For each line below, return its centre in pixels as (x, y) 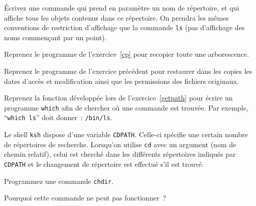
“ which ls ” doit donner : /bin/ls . (58, 117)
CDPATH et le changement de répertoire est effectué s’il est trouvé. (104, 164)
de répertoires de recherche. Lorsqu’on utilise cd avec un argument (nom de (120, 144)
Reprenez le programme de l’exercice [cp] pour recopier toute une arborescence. (126, 54)
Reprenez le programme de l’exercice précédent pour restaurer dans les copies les (128, 71)
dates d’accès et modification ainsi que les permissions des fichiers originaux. (121, 81)
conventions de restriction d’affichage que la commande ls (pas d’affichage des (124, 27)
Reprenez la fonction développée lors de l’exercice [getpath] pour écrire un (118, 98)
